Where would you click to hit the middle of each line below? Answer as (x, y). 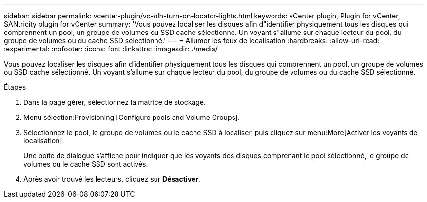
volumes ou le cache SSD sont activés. (86, 164)
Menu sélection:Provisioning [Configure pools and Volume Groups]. (132, 117)
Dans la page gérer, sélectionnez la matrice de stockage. (115, 102)
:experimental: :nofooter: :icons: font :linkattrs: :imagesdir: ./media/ (111, 49)
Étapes (15, 87)
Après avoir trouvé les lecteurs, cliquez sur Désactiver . (112, 179)
